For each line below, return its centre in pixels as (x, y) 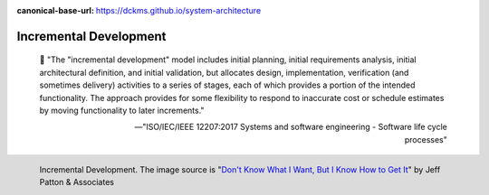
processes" (426, 139)
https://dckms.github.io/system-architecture (178, 10)
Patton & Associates (77, 182)
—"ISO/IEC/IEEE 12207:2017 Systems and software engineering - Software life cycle (291, 127)
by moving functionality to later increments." (122, 110)
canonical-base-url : (56, 10)
